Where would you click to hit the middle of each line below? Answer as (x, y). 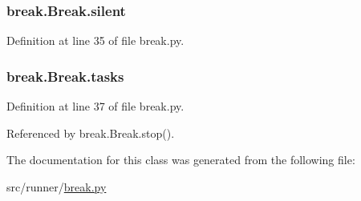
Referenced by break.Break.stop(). (91, 133)
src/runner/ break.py (57, 186)
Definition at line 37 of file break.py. (95, 106)
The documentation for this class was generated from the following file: (181, 160)
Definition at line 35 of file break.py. (95, 40)
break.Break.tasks (65, 76)
